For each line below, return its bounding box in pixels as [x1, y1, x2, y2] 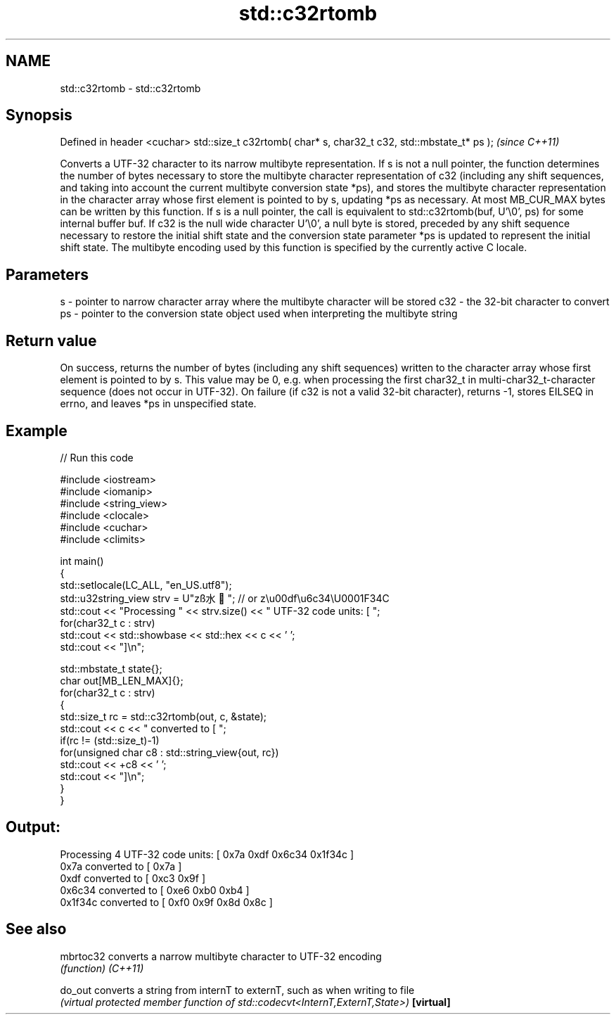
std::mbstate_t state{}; [60, 662, 162, 675]
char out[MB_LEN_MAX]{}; [60, 674, 184, 687]
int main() [60, 554, 104, 567]
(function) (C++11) [60, 962, 144, 974]
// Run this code [60, 451, 134, 464]
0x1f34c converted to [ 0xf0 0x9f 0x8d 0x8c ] [60, 895, 273, 908]
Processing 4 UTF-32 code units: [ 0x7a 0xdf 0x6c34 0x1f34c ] [60, 848, 354, 860]
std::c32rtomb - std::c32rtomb [60, 82, 201, 94]
